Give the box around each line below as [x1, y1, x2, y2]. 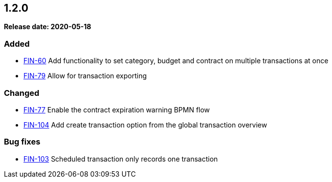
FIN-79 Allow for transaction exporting [23, 72, 147, 80]
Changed [4, 88, 40, 98]
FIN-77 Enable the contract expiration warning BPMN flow [23, 105, 210, 114]
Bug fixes [4, 137, 41, 147]
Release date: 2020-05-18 [4, 22, 91, 31]
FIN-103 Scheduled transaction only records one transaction [23, 154, 218, 163]
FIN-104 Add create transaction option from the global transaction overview [23, 120, 267, 129]
